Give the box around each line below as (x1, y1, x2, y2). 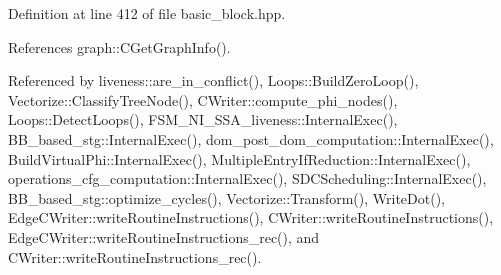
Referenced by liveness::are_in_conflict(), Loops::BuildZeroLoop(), (8, 70, 419, 91)
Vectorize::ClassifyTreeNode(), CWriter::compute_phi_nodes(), (8, 89, 398, 110)
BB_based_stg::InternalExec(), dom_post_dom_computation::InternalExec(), (8, 128, 494, 149)
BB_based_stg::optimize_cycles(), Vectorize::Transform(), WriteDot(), (8, 187, 445, 208)
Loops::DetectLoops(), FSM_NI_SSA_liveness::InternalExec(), (8, 109, 398, 130)
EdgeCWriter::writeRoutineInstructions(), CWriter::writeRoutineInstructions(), (8, 207, 494, 228)
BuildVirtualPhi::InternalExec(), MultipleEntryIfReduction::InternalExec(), (8, 148, 471, 169)
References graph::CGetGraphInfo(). (8, 36, 231, 57)
